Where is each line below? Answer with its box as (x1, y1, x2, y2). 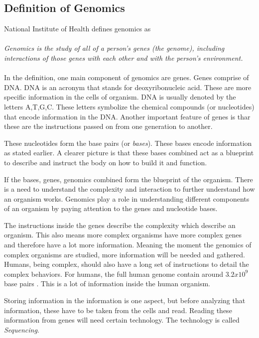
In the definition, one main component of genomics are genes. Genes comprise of (4, 72, 249, 83)
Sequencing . (4, 324, 39, 335)
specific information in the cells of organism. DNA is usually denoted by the (4, 92, 236, 102)
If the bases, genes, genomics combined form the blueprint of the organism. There (4, 174, 253, 184)
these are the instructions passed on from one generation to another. (4, 121, 213, 131)
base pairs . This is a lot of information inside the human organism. (4, 278, 210, 289)
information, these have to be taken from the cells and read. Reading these (4, 305, 232, 315)
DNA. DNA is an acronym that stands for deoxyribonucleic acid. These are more (4, 82, 252, 92)
